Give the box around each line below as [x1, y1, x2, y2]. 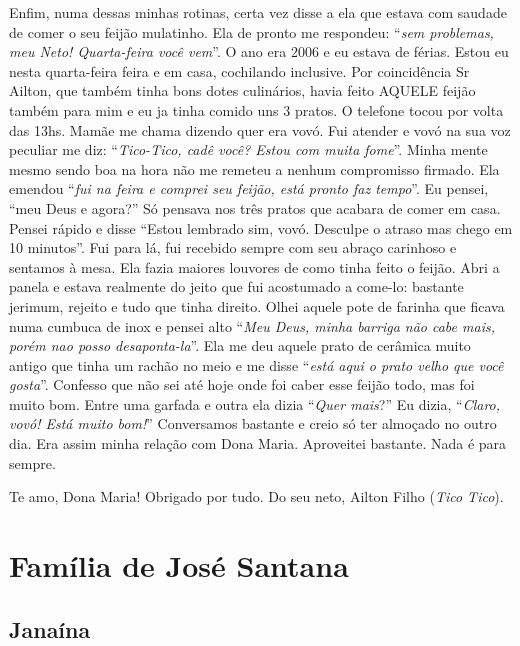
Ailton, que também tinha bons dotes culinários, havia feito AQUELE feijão [9, 80, 476, 101]
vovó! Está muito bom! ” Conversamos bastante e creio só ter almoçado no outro [9, 413, 497, 434]
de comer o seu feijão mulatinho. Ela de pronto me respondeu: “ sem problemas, [9, 21, 494, 42]
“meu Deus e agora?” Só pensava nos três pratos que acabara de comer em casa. [9, 197, 501, 218]
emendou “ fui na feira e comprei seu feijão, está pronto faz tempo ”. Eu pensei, [9, 178, 489, 199]
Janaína [9, 613, 91, 644]
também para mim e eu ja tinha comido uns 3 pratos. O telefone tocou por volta [9, 99, 504, 120]
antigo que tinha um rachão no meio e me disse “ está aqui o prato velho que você [9, 354, 504, 375]
